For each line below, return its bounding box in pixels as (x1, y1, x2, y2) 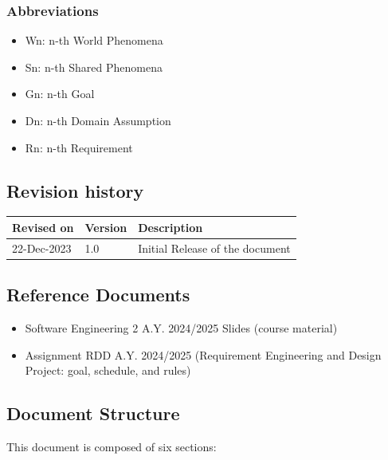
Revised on (12, 218, 74, 235)
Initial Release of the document (138, 239, 291, 256)
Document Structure (6, 401, 180, 426)
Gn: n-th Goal (25, 85, 95, 102)
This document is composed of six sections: (6, 438, 217, 455)
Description (138, 218, 203, 235)
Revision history (6, 178, 144, 202)
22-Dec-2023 (12, 239, 72, 256)
